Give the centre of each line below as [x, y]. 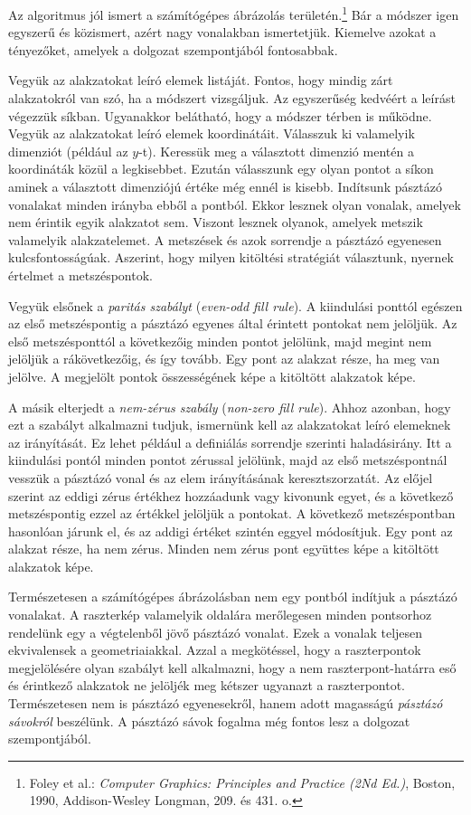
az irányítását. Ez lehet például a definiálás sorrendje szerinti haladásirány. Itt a [230, 442]
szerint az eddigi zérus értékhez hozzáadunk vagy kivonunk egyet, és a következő [231, 495]
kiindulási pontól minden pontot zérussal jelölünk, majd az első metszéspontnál [228, 460]
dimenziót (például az [68, 151]
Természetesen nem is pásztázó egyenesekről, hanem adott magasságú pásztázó [226, 703]
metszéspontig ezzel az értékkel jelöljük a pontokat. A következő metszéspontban [232, 513]
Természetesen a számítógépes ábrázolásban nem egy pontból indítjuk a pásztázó [233, 597]
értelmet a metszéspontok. [80, 275]
